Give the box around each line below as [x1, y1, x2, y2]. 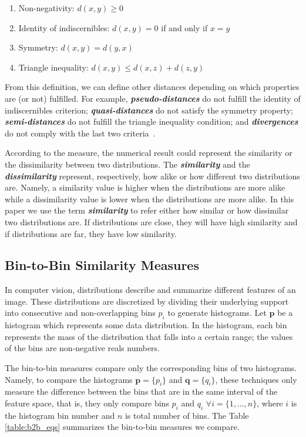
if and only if [161, 21, 208, 34]
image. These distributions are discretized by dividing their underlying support [5, 295, 289, 307]
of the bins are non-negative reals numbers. [5, 342, 160, 354]
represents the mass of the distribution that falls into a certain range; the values [5, 330, 293, 342]
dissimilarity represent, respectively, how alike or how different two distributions [5, 169, 300, 182]
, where [257, 397, 283, 409]
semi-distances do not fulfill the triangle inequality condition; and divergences [5, 115, 298, 128]
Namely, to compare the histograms [5, 373, 133, 385]
